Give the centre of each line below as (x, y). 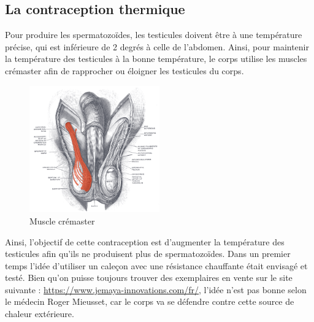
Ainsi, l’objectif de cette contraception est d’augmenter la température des (145, 241)
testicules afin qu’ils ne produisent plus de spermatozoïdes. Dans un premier (148, 254)
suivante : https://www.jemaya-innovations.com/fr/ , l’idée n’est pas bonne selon (156, 289)
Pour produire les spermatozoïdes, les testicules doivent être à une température (154, 35)
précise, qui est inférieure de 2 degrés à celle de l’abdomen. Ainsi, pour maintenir (157, 46)
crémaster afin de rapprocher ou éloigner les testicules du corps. (124, 70)
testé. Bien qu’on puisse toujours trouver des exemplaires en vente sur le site (149, 278)
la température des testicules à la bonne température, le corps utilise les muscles (156, 59)
